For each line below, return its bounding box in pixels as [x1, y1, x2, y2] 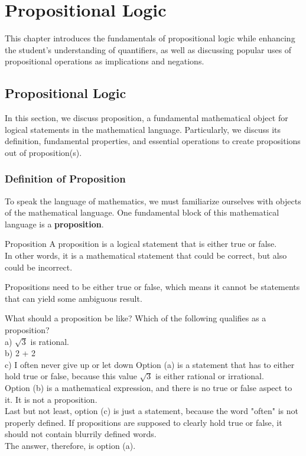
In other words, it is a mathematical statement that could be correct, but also [5, 249, 287, 262]
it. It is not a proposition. [5, 393, 97, 405]
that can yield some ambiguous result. [5, 292, 142, 304]
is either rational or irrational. [155, 370, 264, 382]
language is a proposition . [5, 217, 104, 230]
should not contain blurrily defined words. [5, 428, 157, 440]
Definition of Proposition [5, 171, 126, 186]
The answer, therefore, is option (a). [5, 439, 136, 451]
